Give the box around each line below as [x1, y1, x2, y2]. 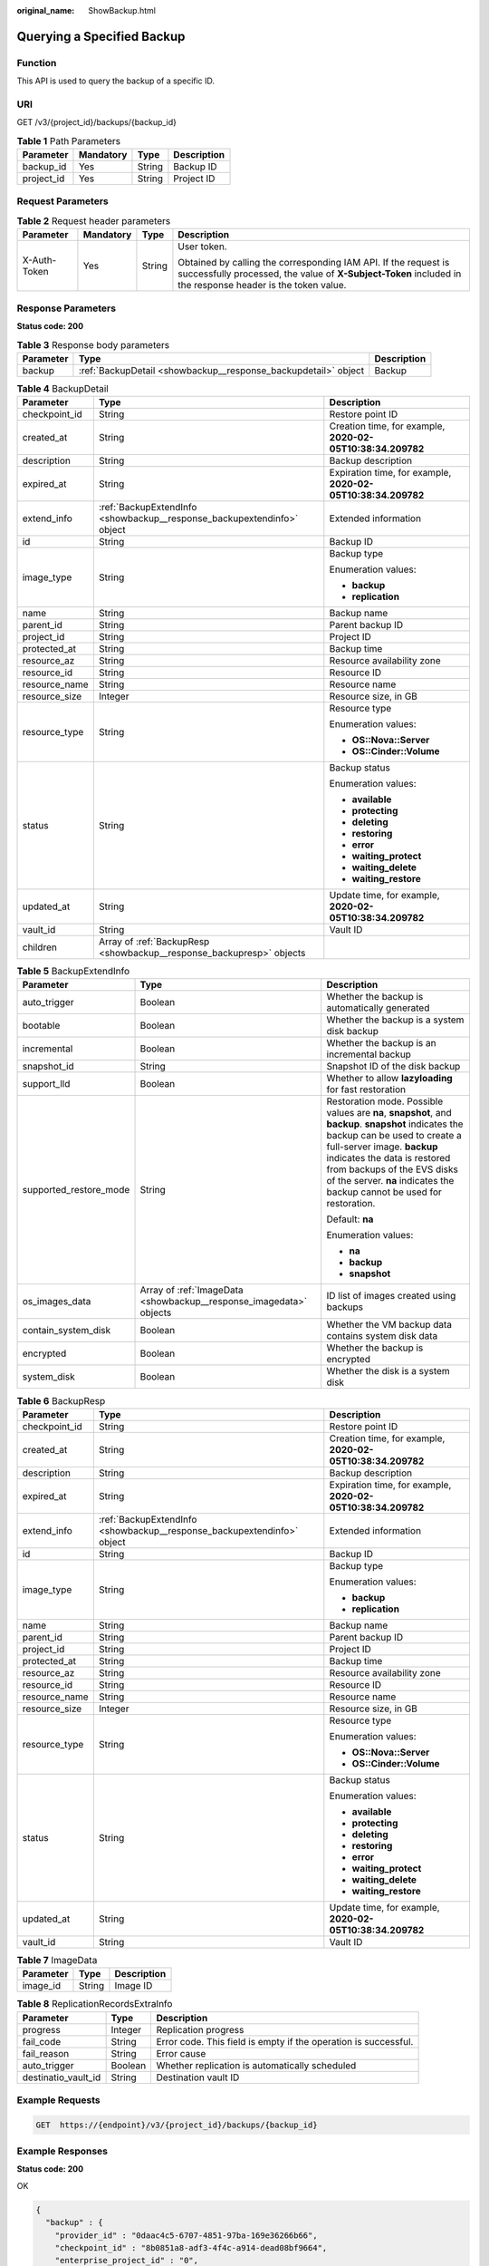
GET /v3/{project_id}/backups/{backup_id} [16, 117, 177, 128]
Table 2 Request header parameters [16, 215, 171, 227]
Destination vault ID [156, 2071, 240, 2084]
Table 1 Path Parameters [16, 134, 121, 147]
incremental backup [326, 1048, 412, 1060]
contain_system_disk [22, 1324, 111, 1337]
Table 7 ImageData [16, 1954, 98, 1967]
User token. [177, 240, 227, 253]
